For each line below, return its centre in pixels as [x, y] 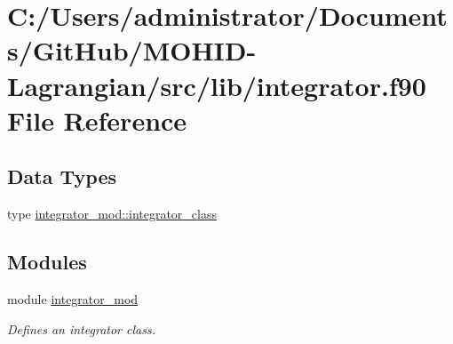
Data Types [62, 176]
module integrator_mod [73, 298]
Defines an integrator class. [81, 328]
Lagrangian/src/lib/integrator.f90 [217, 85]
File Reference [97, 120]
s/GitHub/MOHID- [132, 50]
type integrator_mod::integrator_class [112, 214]
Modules [47, 262]
